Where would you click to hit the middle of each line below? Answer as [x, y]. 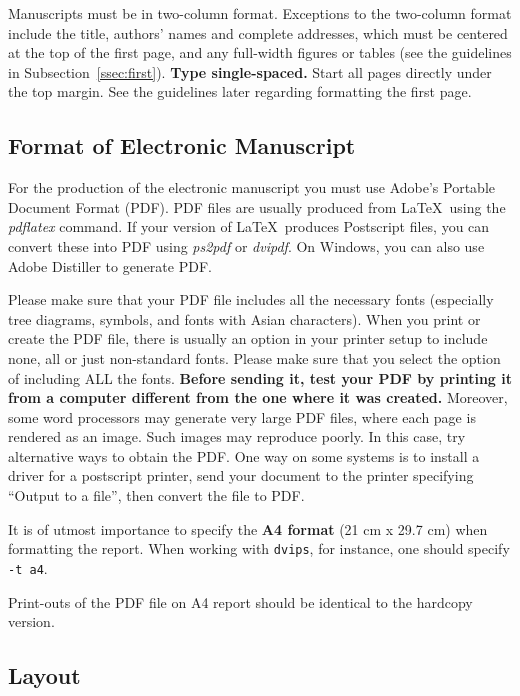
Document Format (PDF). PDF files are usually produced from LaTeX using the [257, 206]
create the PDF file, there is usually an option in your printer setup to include [248, 338]
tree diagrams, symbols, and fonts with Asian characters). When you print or [244, 318]
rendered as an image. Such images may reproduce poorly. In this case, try [237, 436]
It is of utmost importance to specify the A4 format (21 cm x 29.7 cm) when [248, 528]
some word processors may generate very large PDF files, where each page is [242, 416]
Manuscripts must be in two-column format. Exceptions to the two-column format [260, 13]
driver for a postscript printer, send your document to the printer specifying [241, 475]
